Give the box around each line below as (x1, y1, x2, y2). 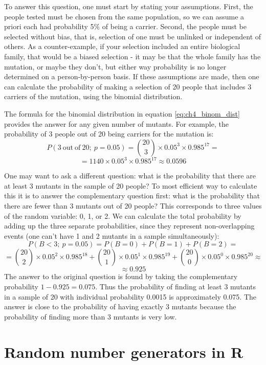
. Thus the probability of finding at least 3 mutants (95, 281, 256, 291)
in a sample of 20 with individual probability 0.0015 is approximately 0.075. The (4, 291, 257, 302)
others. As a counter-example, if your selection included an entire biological (4, 41, 240, 52)
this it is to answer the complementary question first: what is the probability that (4, 190, 260, 201)
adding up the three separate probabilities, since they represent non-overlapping (4, 220, 255, 231)
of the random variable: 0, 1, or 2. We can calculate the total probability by (4, 210, 241, 221)
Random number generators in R (4, 341, 243, 362)
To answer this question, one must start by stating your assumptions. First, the (4, 1, 253, 11)
